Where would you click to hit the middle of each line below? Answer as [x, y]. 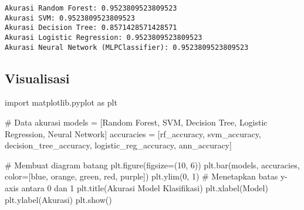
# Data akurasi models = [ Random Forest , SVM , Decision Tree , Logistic [136, 122]
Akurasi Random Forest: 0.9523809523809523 [91, 8]
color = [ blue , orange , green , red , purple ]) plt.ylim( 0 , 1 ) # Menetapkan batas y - [146, 176]
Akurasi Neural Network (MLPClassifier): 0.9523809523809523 [127, 47]
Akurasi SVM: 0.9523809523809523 [70, 18]
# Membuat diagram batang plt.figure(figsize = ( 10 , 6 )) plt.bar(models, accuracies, [152, 165]
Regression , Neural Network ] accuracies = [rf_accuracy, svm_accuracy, [133, 133]
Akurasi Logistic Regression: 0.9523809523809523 [104, 37]
